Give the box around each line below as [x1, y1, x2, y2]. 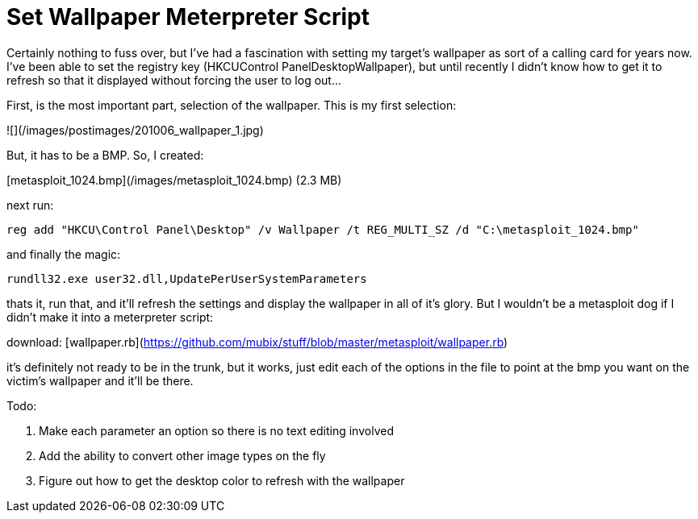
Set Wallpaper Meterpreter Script [6, 3, 370, 31]
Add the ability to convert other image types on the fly [39, 448, 326, 463]
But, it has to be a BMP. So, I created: [6, 147, 204, 162]
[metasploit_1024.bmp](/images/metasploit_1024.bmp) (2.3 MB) [6, 172, 342, 187]
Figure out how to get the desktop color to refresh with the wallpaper [39, 473, 405, 488]
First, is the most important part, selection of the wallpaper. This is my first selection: [6, 98, 457, 112]
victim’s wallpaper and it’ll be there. [6, 373, 194, 388]
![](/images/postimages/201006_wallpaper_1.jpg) [6, 122, 264, 137]
